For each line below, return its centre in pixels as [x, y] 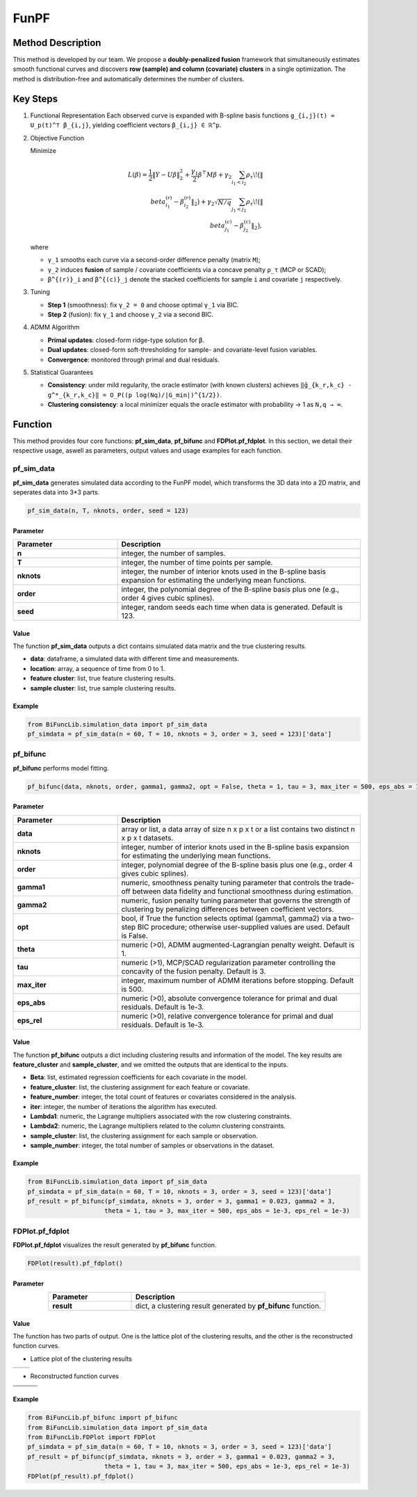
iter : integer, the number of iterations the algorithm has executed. [124, 1106]
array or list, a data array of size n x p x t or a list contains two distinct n [238, 829]
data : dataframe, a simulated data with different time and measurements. [135, 659]
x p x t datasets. [147, 838]
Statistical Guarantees [62, 373]
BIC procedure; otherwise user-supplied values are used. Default [244, 927]
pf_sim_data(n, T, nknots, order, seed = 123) [108, 511]
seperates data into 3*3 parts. [56, 492]
